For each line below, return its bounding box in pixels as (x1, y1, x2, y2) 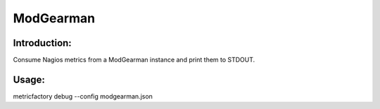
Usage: (13, 73, 46, 85)
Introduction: (13, 37, 72, 49)
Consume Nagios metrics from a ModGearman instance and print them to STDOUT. (13, 56, 255, 64)
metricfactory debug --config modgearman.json (13, 92, 153, 101)
